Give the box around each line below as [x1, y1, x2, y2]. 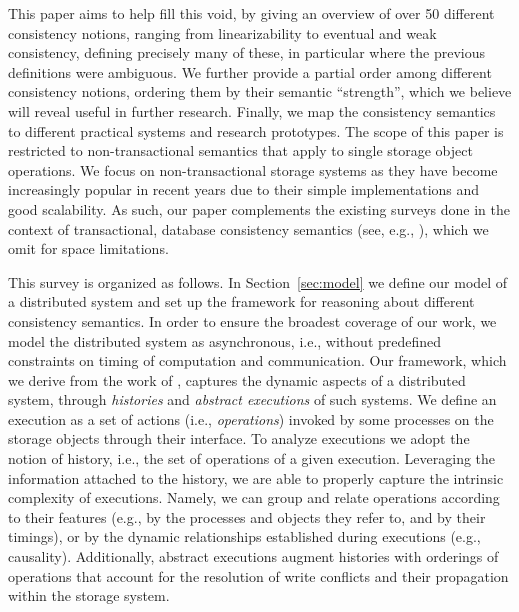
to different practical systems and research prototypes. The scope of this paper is [8, 120, 504, 141]
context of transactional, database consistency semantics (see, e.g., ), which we [8, 218, 489, 239]
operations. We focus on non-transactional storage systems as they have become [8, 159, 498, 180]
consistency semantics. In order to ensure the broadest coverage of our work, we [8, 310, 497, 331]
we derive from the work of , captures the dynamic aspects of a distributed [8, 369, 466, 390]
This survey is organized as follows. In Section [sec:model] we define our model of [8, 271, 508, 292]
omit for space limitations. [8, 238, 169, 259]
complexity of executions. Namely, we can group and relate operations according [8, 487, 500, 508]
